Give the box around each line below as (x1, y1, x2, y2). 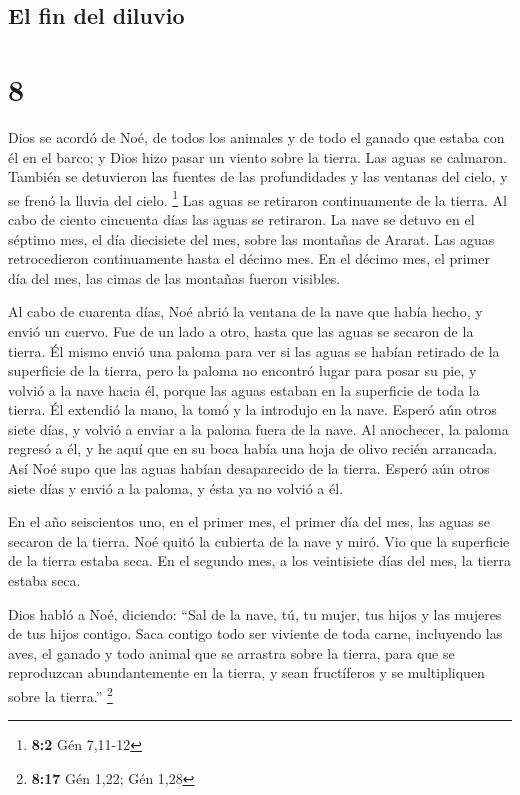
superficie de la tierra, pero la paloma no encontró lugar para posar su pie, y (8, 360, 477, 381)
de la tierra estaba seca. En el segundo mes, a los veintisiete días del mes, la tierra (8, 550, 511, 571)
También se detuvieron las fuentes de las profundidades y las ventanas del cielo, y (8, 166, 508, 187)
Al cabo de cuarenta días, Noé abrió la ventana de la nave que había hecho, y (8, 301, 483, 322)
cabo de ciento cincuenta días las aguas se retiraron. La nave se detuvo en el (8, 208, 475, 229)
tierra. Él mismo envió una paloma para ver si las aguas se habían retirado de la (8, 340, 500, 361)
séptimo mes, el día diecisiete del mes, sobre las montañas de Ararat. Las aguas (8, 228, 495, 249)
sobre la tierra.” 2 (8, 683, 113, 706)
